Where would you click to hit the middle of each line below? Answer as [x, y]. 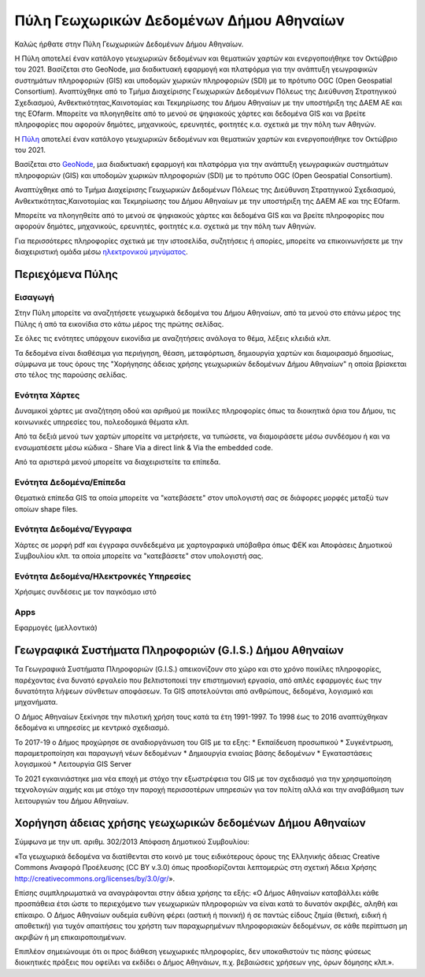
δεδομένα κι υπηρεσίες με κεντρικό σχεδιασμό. [92, 727]
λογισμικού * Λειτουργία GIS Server [73, 764]
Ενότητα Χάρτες [47, 395]
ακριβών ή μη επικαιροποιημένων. [70, 937]
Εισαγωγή [35, 297]
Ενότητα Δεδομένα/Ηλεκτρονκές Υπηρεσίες [103, 576]
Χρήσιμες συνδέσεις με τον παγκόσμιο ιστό [85, 592]
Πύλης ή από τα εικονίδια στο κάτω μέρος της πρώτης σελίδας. [119, 324]
